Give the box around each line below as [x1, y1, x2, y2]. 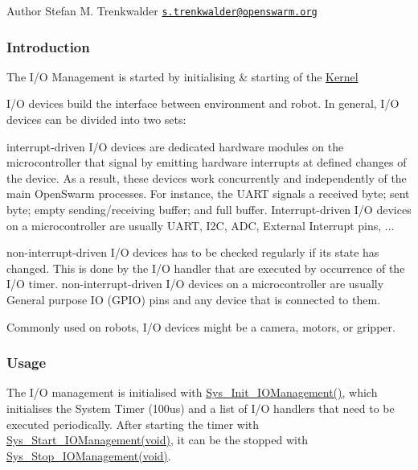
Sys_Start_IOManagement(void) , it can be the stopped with [6, 431, 309, 448]
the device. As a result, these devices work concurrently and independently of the [6, 169, 407, 186]
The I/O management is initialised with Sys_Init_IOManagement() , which [6, 384, 378, 401]
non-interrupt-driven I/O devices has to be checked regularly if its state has [6, 244, 379, 261]
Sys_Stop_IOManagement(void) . [6, 447, 171, 464]
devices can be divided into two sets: [6, 111, 186, 128]
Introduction [6, 36, 90, 56]
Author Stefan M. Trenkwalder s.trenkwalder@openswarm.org [6, 2, 318, 19]
